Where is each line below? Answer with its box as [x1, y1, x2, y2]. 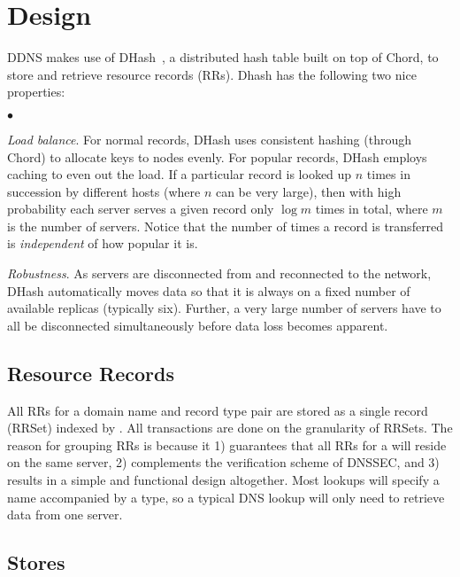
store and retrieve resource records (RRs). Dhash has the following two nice [7, 65, 417, 83]
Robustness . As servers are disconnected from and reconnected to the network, [7, 264, 432, 283]
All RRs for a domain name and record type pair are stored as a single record [7, 401, 428, 419]
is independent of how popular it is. [7, 234, 198, 253]
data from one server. [7, 505, 123, 524]
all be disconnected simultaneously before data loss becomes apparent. [7, 316, 388, 334]
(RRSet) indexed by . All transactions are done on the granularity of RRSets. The [7, 418, 453, 437]
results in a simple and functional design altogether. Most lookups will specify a [7, 471, 440, 489]
